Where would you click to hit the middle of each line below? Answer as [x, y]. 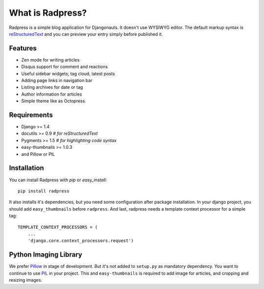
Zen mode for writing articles [51, 60]
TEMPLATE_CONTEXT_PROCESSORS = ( [58, 227]
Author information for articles [52, 94]
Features [23, 48]
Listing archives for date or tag [52, 87]
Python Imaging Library [46, 255]
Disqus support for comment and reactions [65, 67]
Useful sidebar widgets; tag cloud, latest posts [68, 73]
